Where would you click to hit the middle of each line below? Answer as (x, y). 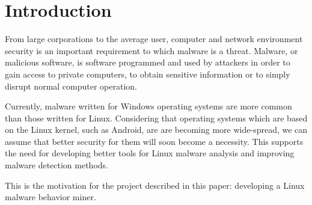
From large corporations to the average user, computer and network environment (154, 39)
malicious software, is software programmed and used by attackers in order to (148, 62)
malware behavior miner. (50, 197)
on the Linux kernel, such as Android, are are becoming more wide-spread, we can (156, 130)
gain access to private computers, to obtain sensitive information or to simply (148, 74)
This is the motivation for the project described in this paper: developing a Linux (155, 185)
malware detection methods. (57, 165)
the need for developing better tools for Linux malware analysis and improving (150, 153)
